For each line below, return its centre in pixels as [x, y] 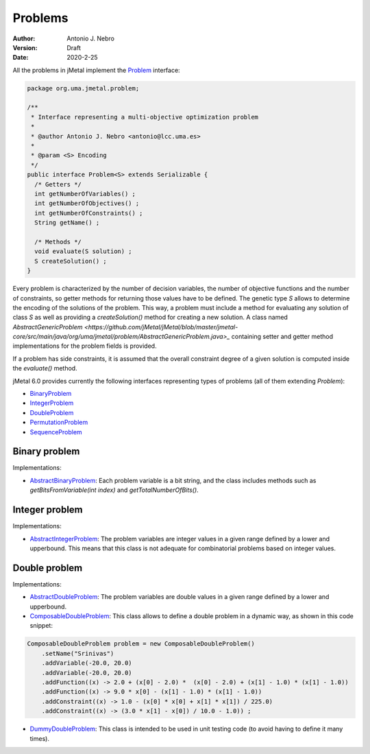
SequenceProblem [56, 432]
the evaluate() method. [45, 368]
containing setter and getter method [282, 337]
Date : [21, 58]
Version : [25, 47]
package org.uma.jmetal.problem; [83, 88]
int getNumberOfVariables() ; [85, 194]
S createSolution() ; [71, 261]
